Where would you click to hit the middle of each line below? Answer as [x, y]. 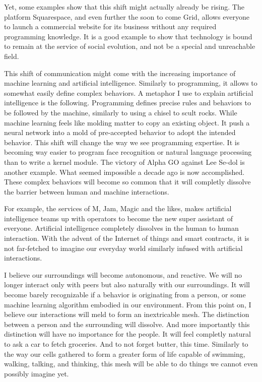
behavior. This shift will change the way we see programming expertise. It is [122, 142]
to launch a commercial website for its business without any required [110, 26]
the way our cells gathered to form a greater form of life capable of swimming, [125, 354]
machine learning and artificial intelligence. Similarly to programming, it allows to [131, 83]
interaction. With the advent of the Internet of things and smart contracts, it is [127, 238]
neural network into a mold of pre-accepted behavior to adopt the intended [120, 132]
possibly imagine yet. [37, 373]
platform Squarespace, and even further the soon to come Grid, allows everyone [127, 16]
